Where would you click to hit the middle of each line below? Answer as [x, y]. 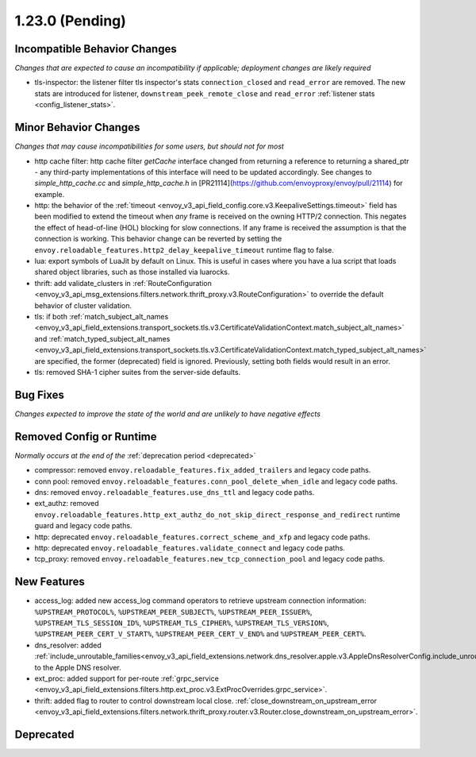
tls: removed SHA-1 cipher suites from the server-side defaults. [138, 372]
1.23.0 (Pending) [71, 21]
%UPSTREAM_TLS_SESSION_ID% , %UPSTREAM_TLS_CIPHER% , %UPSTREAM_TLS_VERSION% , [182, 623]
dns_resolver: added [68, 645]
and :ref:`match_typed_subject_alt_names [102, 338]
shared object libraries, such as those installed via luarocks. [132, 272]
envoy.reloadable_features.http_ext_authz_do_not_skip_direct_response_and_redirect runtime [217, 514]
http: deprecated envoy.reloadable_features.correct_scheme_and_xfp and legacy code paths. [202, 537]
